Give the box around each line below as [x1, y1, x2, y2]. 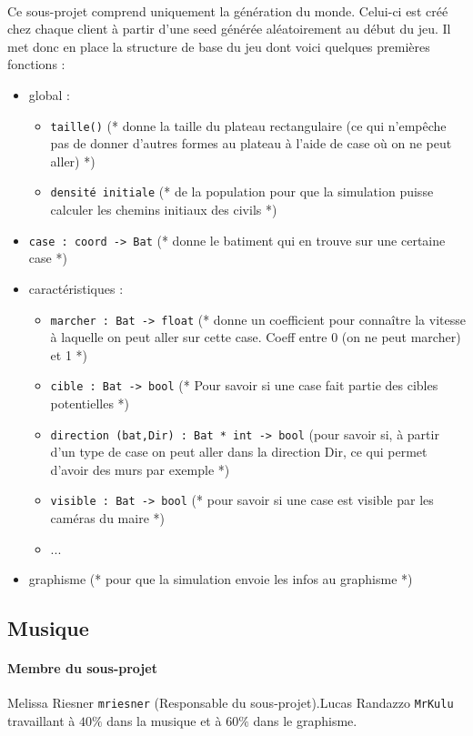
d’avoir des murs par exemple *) [50, 459, 230, 479]
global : [28, 85, 70, 104]
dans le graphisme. [253, 711, 357, 731]
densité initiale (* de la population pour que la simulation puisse [50, 182, 434, 201]
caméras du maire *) [50, 509, 165, 528]
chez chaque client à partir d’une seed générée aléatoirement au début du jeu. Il [7, 19, 451, 38]
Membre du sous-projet [7, 659, 157, 678]
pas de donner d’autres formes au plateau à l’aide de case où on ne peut [50, 134, 452, 153]
